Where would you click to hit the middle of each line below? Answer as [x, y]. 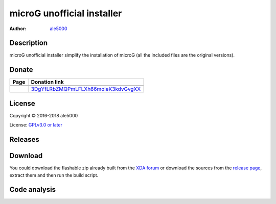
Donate [21, 70]
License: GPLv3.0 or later [36, 125]
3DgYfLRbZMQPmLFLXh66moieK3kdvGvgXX [86, 89]
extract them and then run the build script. [54, 175]
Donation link [47, 82]
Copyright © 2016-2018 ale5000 [44, 115]
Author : [18, 29]
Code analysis [33, 189]
